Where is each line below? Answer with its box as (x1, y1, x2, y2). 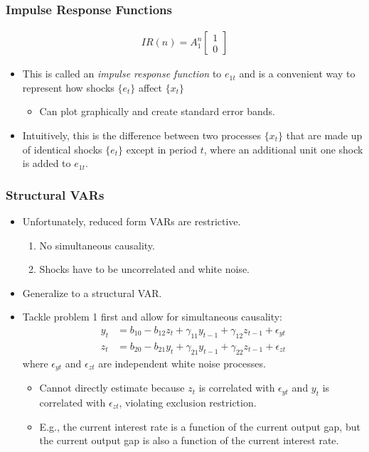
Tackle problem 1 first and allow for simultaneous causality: (22, 309, 282, 324)
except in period (126, 141, 197, 156)
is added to (22, 156, 71, 171)
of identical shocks (22, 141, 102, 156)
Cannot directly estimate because (39, 380, 185, 395)
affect (138, 80, 163, 95)
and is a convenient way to (239, 66, 355, 81)
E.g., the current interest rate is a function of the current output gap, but (39, 419, 360, 434)
